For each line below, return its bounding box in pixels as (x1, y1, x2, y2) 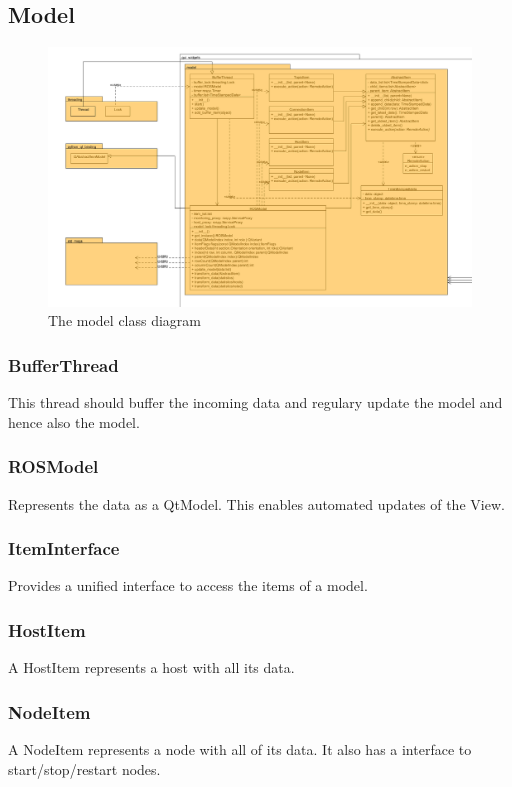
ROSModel (8, 454, 99, 479)
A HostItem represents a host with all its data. (8, 657, 295, 678)
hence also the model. (8, 411, 140, 432)
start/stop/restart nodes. (8, 758, 161, 779)
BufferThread (8, 352, 119, 377)
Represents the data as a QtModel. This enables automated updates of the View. (8, 493, 505, 514)
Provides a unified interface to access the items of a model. (8, 575, 368, 596)
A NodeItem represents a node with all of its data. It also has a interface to (8, 739, 472, 760)
